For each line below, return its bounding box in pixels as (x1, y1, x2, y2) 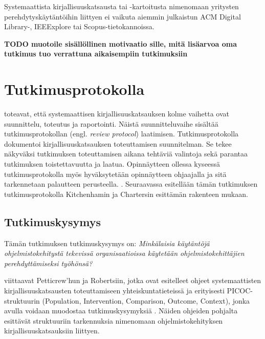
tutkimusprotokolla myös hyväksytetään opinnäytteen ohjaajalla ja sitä (4, 168, 227, 179)
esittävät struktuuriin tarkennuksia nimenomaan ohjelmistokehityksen (4, 315, 223, 326)
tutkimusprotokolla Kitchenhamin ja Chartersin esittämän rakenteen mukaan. (4, 188, 248, 199)
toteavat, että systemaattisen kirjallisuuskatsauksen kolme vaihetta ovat (4, 108, 229, 119)
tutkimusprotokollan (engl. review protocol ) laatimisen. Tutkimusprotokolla (4, 128, 239, 139)
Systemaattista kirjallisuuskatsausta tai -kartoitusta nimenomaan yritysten (4, 1, 239, 11)
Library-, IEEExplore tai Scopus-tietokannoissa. (4, 21, 154, 32)
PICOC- (227, 285, 253, 296)
